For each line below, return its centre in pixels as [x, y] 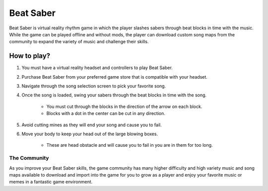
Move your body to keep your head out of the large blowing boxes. [90, 134]
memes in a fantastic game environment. [51, 182]
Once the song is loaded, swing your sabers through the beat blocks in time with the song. [114, 95]
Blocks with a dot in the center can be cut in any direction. [106, 113]
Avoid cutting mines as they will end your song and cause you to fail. [92, 125]
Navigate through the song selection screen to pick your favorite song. [94, 86]
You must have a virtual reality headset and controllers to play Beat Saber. [97, 68]
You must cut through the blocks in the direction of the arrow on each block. [124, 106]
